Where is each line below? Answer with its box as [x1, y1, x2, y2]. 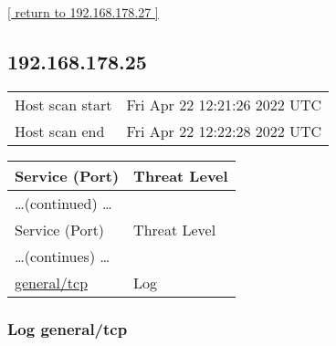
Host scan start [15, 93, 112, 115]
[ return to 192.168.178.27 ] [7, 3, 159, 21]
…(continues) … [15, 245, 110, 267]
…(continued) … [15, 192, 112, 214]
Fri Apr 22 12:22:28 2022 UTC [126, 120, 322, 142]
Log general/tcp [7, 317, 128, 340]
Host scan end [15, 120, 105, 142]
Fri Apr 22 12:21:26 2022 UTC [126, 93, 322, 115]
